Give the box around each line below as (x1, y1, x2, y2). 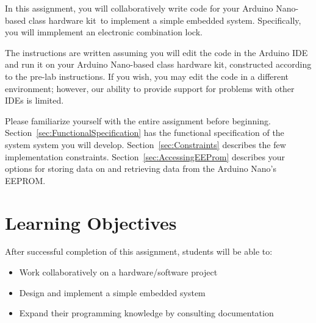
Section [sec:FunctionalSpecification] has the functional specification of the (5, 126, 284, 139)
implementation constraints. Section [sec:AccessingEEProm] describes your (5, 150, 285, 163)
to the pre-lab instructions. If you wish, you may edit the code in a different (5, 69, 289, 82)
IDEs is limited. (5, 94, 64, 107)
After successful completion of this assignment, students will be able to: (5, 245, 273, 258)
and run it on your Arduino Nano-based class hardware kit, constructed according (5, 58, 312, 71)
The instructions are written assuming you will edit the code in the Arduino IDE (5, 46, 308, 59)
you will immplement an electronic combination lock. (5, 26, 203, 38)
